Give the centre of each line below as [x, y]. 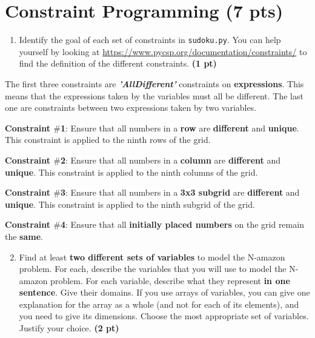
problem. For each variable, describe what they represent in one [170, 280]
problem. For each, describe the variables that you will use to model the [153, 269]
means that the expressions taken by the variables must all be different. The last [154, 95]
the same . [24, 236]
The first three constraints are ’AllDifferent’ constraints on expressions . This [154, 83]
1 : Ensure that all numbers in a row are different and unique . [180, 128]
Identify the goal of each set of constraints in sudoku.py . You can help [150, 40]
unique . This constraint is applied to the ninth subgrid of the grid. [130, 204]
